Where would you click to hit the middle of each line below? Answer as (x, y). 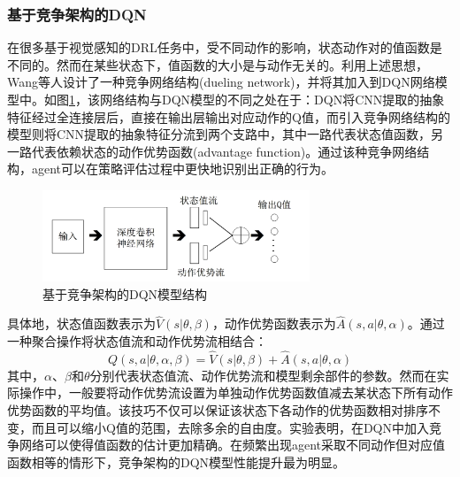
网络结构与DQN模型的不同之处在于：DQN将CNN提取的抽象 (272, 99)
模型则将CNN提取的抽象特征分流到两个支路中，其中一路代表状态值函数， (219, 134)
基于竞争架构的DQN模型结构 (125, 293)
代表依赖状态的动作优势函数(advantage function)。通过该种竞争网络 (224, 151)
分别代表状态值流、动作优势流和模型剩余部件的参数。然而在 (263, 375)
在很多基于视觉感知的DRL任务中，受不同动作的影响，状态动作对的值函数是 (225, 47)
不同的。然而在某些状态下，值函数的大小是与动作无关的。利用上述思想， (218, 64)
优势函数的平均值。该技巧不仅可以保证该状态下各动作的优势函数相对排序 (218, 410)
